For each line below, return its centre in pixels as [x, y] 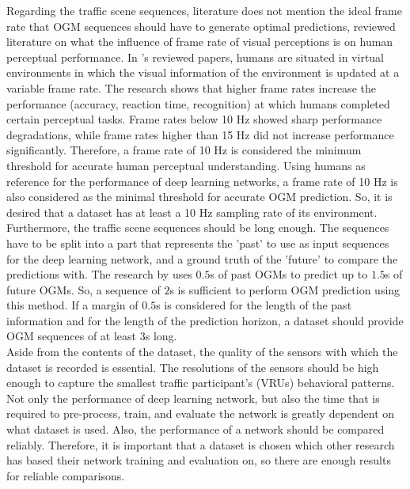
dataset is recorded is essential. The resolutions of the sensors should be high [193, 367]
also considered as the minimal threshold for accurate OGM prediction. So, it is [199, 197]
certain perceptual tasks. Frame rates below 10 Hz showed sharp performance [194, 119]
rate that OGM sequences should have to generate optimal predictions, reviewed [201, 26]
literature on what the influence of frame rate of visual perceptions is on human [200, 42]
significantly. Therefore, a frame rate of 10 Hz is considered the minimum [184, 150]
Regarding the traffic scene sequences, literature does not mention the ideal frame [204, 10]
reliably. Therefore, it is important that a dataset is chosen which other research [201, 444]
